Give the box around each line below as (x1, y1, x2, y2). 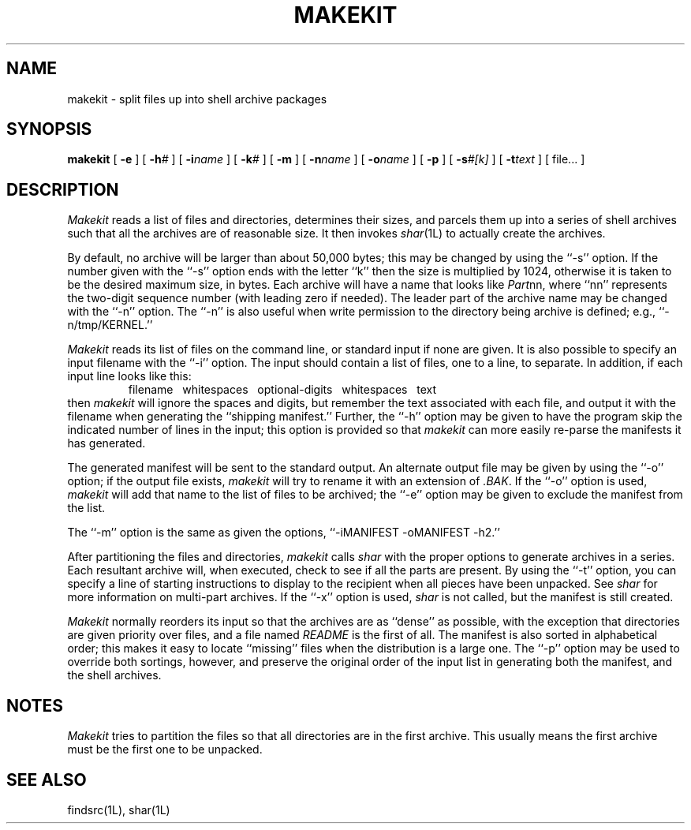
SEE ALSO (6, 769, 87, 790)
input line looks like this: (67, 369, 192, 383)
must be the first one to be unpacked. (67, 742, 263, 757)
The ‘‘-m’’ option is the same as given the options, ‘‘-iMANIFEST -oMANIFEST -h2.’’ (67, 525, 500, 540)
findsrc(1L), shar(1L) (67, 802, 170, 817)
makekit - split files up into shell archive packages (67, 92, 327, 106)
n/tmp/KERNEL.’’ (67, 318, 153, 332)
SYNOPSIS (6, 119, 92, 140)
